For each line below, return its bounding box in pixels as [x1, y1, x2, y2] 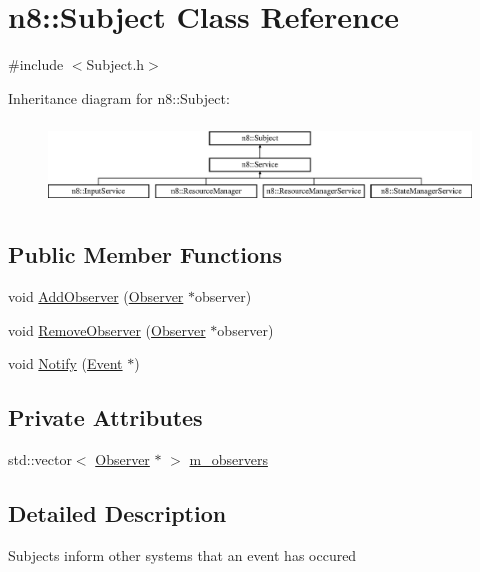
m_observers [189, 449, 268, 470]
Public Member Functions [8, 239, 282, 270]
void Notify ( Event [8, 353, 123, 374]
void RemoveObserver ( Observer [8, 319, 206, 340]
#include [8, 54, 64, 75]
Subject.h [86, 54, 145, 75]
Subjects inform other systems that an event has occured [8, 544, 357, 565]
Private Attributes [8, 402, 203, 433]
